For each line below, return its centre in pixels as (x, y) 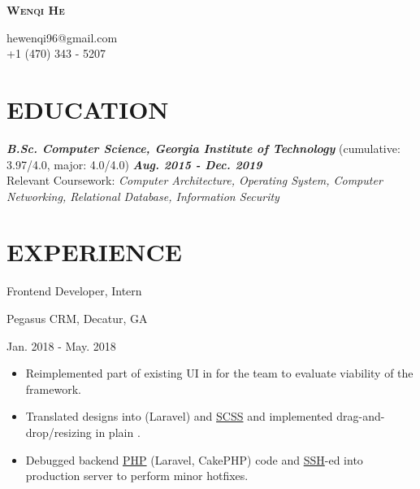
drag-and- (361, 416)
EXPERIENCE (94, 252)
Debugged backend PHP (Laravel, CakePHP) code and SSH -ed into (194, 459)
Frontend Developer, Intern (74, 291)
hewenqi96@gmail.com (62, 37)
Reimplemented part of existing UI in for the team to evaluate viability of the (219, 373)
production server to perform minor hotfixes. (137, 476)
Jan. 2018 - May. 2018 (61, 345)
